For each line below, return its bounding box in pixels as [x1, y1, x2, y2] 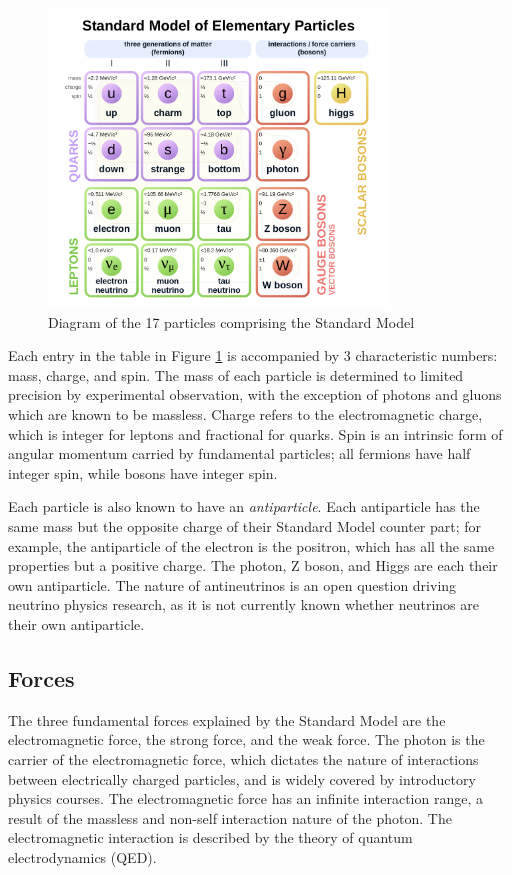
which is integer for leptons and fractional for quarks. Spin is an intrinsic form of [8, 423, 503, 444]
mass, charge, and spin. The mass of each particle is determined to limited [8, 364, 464, 385]
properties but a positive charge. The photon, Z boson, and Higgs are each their [8, 555, 498, 576]
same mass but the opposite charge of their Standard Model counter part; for [8, 516, 482, 536]
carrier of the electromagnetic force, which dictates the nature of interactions [8, 748, 479, 769]
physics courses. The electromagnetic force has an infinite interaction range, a [8, 788, 483, 809]
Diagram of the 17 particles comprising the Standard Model [48, 311, 415, 332]
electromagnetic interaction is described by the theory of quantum [8, 827, 413, 848]
